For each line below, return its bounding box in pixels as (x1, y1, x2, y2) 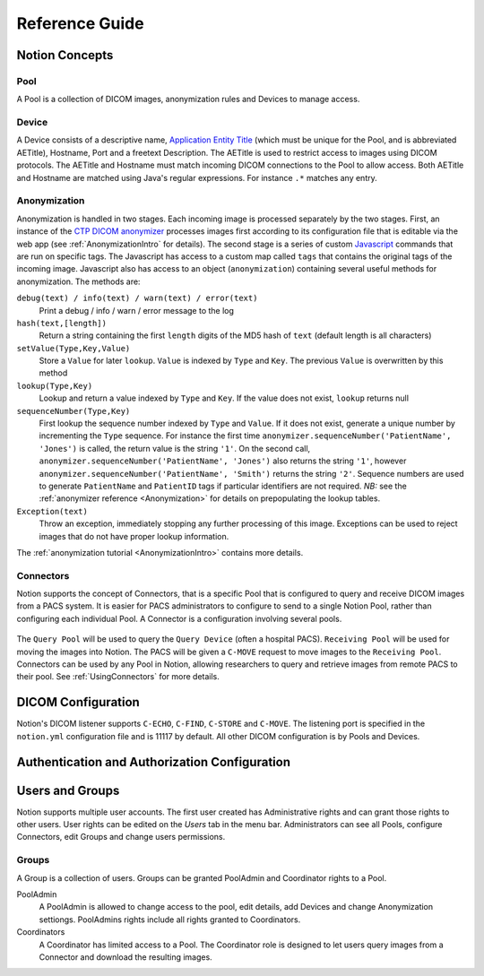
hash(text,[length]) (16, 318, 108, 328)
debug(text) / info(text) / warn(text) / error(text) (16, 293, 258, 304)
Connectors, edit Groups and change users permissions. (16, 832, 226, 842)
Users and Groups (16, 782, 120, 798)
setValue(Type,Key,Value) (16, 343, 131, 353)
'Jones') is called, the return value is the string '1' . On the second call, (39, 443, 311, 453)
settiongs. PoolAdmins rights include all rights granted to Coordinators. (39, 914, 301, 925)
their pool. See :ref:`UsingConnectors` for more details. (16, 671, 220, 682)
